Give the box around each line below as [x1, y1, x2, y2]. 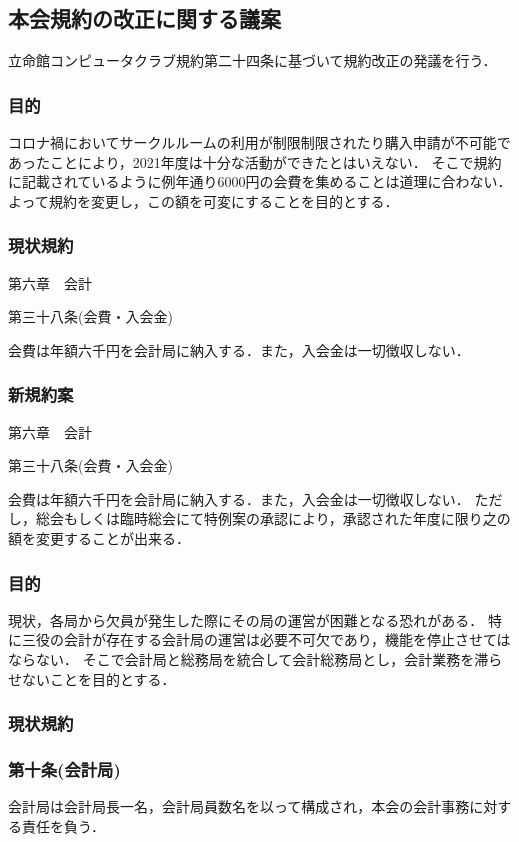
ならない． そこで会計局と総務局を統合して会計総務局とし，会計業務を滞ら [8, 648, 503, 669]
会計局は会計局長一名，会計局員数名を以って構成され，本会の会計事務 [8, 796, 470, 817]
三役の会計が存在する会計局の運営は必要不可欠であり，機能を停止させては [21, 629, 511, 650]
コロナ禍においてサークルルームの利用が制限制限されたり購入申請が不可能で [8, 132, 511, 153]
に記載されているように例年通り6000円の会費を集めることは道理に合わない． [8, 171, 512, 192]
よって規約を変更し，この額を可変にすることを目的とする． [8, 190, 399, 211]
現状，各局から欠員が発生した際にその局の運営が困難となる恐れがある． [8, 609, 484, 630]
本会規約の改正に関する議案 [8, 3, 281, 34]
